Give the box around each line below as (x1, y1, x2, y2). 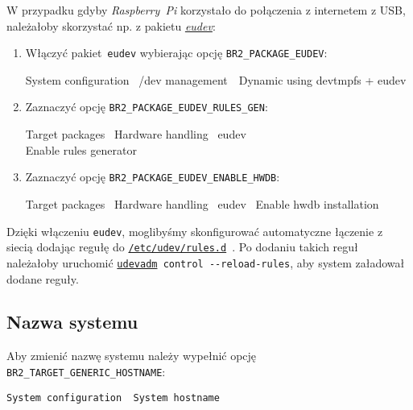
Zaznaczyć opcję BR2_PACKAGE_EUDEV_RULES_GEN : (25, 98, 268, 115)
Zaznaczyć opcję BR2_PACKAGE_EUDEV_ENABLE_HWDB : (25, 168, 280, 185)
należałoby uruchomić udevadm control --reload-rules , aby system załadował (6, 254, 405, 271)
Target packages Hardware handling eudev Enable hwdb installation (25, 195, 379, 212)
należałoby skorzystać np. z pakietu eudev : (6, 17, 216, 34)
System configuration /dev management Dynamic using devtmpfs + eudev (25, 71, 407, 88)
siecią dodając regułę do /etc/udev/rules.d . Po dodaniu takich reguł (6, 238, 358, 255)
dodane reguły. (6, 270, 79, 287)
